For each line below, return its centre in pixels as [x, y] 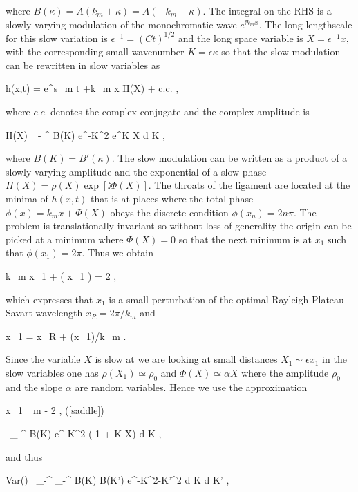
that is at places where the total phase [172, 199]
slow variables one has [52, 372]
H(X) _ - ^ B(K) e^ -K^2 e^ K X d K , [85, 134]
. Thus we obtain [118, 253]
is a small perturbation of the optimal [189, 299]
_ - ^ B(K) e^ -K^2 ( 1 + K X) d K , [86, 433]
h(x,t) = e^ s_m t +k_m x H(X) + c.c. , [92, 88]
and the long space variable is [241, 38]
